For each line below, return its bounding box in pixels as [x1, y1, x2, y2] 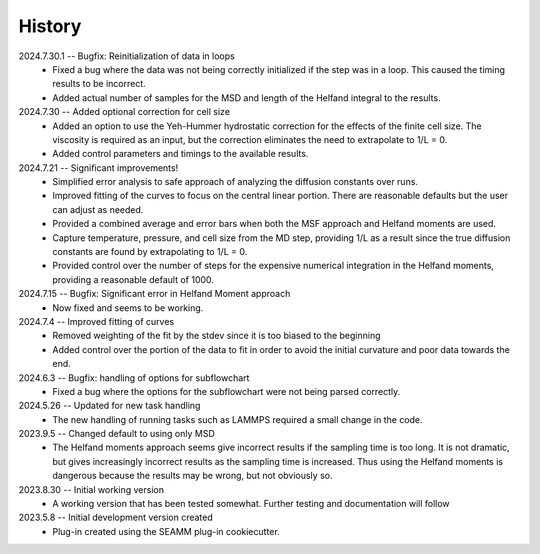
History [18, 15, 82, 37]
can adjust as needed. [52, 203, 144, 215]
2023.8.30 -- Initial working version [18, 483, 165, 495]
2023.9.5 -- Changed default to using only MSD [18, 428, 215, 440]
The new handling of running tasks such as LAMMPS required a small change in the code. [52, 413, 424, 425]
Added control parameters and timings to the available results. [52, 148, 309, 160]
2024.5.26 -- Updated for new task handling [18, 400, 201, 412]
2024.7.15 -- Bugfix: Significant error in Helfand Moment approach [18, 288, 291, 300]
